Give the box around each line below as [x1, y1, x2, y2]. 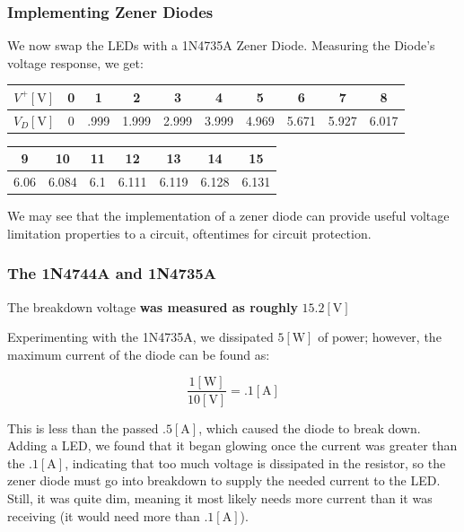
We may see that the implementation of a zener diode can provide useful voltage [7, 206, 450, 225]
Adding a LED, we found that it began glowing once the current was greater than [7, 436, 458, 455]
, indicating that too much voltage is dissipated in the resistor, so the [65, 453, 446, 472]
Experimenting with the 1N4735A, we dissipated [7, 327, 274, 346]
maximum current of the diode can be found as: [7, 344, 270, 363]
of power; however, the [318, 327, 442, 346]
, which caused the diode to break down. [198, 418, 421, 437]
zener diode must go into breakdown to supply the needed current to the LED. [7, 471, 441, 490]
